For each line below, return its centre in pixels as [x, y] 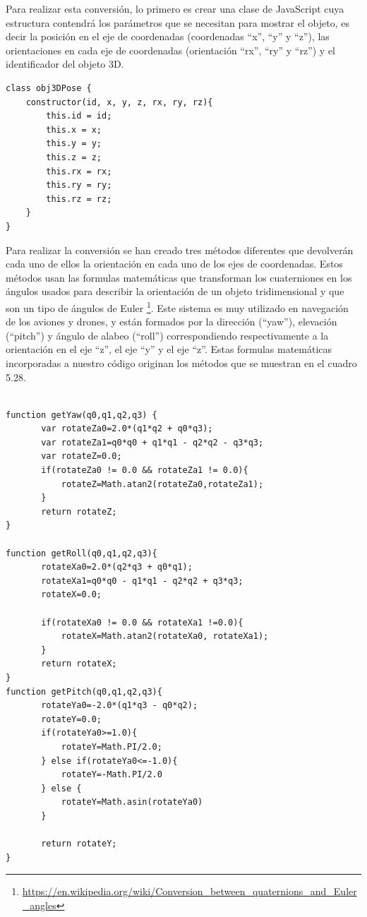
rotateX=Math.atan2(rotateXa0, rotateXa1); [165, 636]
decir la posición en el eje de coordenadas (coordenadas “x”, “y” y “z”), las [168, 36]
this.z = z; [74, 157]
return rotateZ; [79, 511]
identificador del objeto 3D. [65, 64]
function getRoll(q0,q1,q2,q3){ [82, 553]
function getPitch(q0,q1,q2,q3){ [84, 691]
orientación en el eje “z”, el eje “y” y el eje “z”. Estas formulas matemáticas [169, 349]
